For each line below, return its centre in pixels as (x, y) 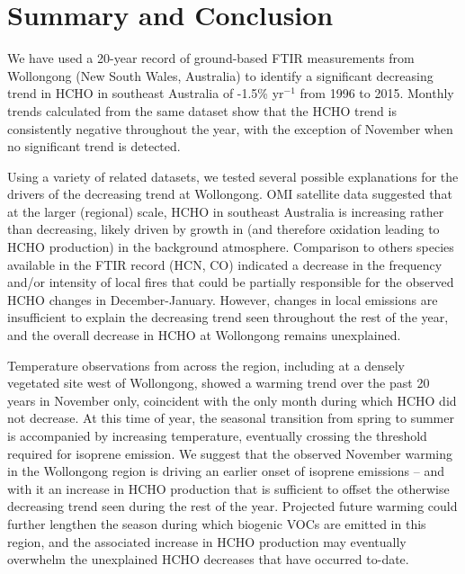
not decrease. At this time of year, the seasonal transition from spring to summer (231, 418)
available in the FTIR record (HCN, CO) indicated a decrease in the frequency (225, 264)
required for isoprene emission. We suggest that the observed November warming (230, 453)
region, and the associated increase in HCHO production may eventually (207, 541)
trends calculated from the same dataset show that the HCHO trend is (202, 110)
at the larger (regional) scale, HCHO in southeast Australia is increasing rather (226, 211)
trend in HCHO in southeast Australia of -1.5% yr (146, 93)
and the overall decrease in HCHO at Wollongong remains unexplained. (204, 335)
